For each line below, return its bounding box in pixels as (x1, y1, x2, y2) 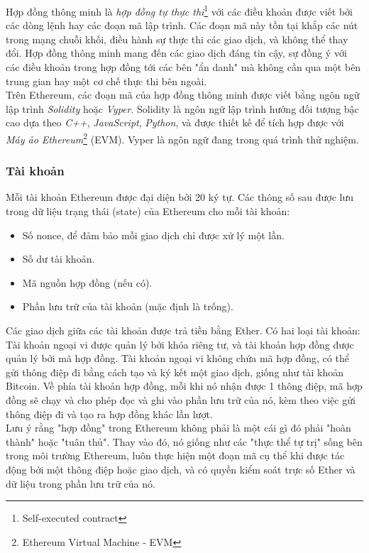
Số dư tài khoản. (22, 251, 95, 266)
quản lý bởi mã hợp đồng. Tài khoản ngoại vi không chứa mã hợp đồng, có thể (6, 351, 349, 366)
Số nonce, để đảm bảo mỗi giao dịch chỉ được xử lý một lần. (22, 227, 285, 242)
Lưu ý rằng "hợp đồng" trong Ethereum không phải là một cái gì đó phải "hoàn (6, 420, 351, 435)
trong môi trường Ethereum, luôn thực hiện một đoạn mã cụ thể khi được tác (6, 448, 345, 463)
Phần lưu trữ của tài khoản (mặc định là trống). (22, 299, 233, 314)
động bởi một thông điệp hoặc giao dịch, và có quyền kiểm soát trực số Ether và (6, 461, 356, 476)
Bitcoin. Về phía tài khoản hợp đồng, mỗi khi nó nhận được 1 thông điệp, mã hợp (6, 378, 363, 393)
